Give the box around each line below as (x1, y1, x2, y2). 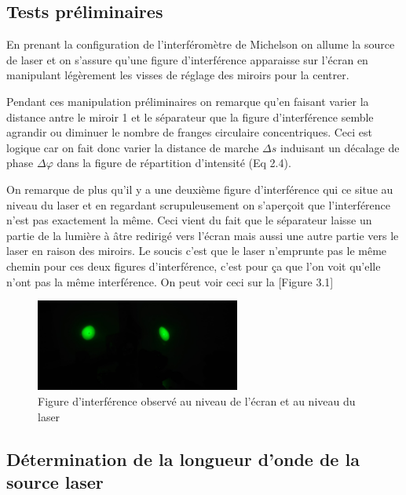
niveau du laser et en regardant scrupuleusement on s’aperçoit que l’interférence (6, 196, 391, 213)
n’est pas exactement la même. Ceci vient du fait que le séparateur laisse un (6, 212, 372, 228)
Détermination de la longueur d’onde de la (6, 446, 360, 471)
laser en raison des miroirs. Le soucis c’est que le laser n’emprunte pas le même (6, 242, 387, 259)
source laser (6, 469, 104, 493)
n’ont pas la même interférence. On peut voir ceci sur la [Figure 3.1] (6, 273, 334, 289)
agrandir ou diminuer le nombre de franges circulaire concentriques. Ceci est (6, 124, 373, 140)
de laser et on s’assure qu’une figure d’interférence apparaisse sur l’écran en (6, 51, 368, 67)
